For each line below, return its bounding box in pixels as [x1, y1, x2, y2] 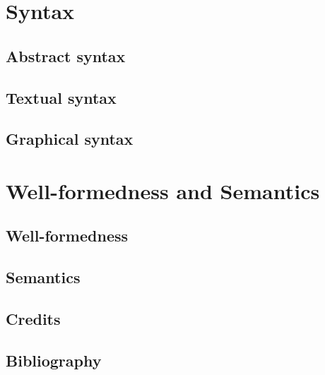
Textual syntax [6, 86, 117, 108]
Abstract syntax [6, 44, 126, 66]
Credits [6, 308, 61, 330]
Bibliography [6, 349, 102, 371]
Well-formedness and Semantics [6, 176, 320, 205]
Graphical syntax [6, 128, 134, 150]
